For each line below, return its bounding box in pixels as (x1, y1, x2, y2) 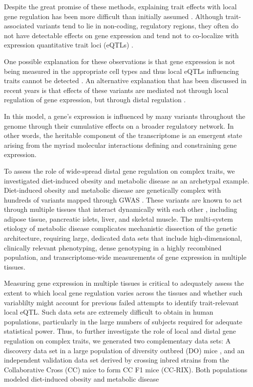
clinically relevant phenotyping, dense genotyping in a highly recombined (4, 242, 222, 252)
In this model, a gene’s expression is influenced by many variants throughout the (4, 111, 246, 121)
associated (4, 21, 34, 31)
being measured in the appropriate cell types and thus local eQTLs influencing (4, 66, 239, 76)
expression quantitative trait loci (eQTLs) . (4, 40, 133, 50)
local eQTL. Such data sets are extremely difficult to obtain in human (4, 307, 213, 317)
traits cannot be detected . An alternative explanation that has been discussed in (4, 75, 247, 86)
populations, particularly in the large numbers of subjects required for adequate (4, 316, 242, 326)
